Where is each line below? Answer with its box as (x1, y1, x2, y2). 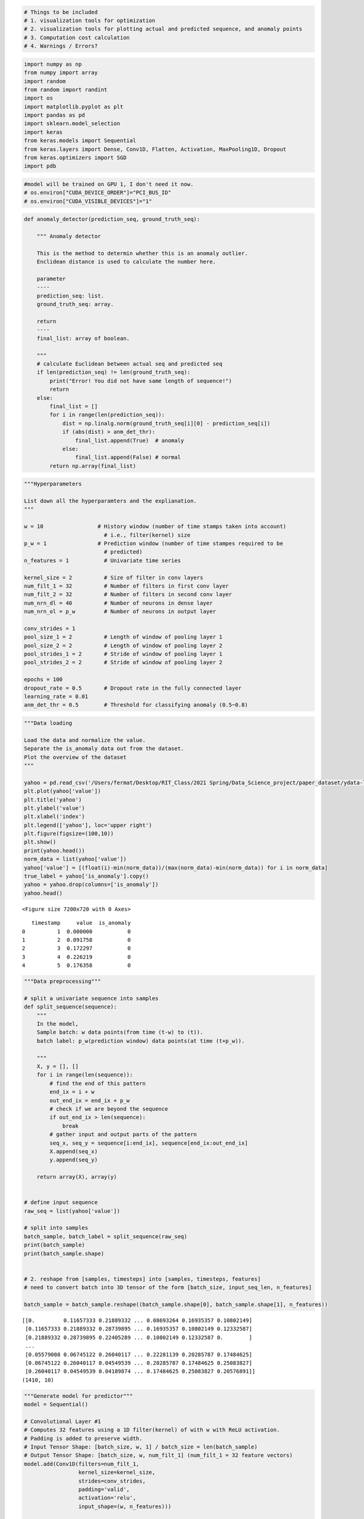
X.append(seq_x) (49, 1148, 98, 1154)
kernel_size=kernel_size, (78, 1469, 156, 1476)
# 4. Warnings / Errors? (24, 43, 98, 50)
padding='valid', (78, 1486, 130, 1493)
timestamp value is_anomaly (31, 919, 131, 927)
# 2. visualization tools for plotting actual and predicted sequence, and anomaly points (24, 26, 303, 33)
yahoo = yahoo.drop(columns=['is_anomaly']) (24, 881, 159, 888)
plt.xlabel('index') (24, 813, 85, 820)
